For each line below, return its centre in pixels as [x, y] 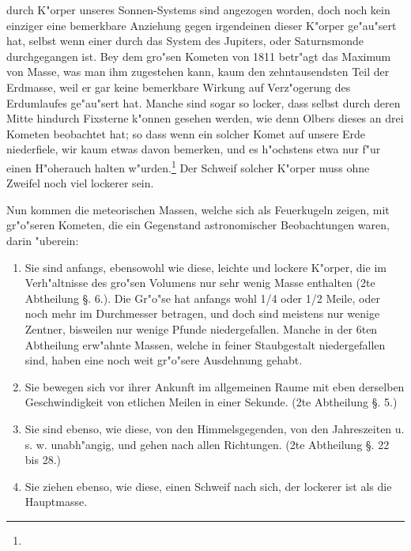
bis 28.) [43, 460]
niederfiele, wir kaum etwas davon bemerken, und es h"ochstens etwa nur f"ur [194, 149]
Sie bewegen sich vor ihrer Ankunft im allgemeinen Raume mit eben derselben [215, 386]
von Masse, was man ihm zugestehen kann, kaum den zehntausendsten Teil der [198, 72]
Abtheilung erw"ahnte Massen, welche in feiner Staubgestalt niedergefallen [205, 344]
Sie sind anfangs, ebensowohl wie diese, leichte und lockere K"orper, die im [205, 267]
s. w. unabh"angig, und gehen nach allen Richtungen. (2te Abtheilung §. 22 [207, 444]
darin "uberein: [43, 240]
